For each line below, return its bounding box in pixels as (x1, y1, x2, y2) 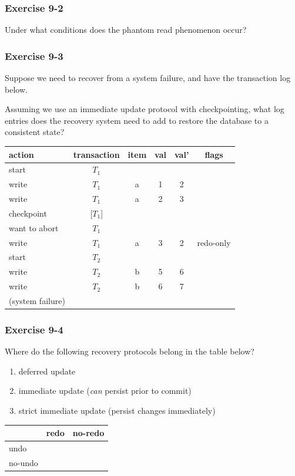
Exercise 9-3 (5, 48, 63, 63)
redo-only (197, 236, 231, 248)
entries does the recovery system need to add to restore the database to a (5, 114, 269, 126)
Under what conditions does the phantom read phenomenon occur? (5, 23, 247, 36)
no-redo (72, 427, 105, 439)
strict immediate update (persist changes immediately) (18, 404, 216, 417)
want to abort (9, 221, 59, 234)
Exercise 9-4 (5, 322, 63, 336)
